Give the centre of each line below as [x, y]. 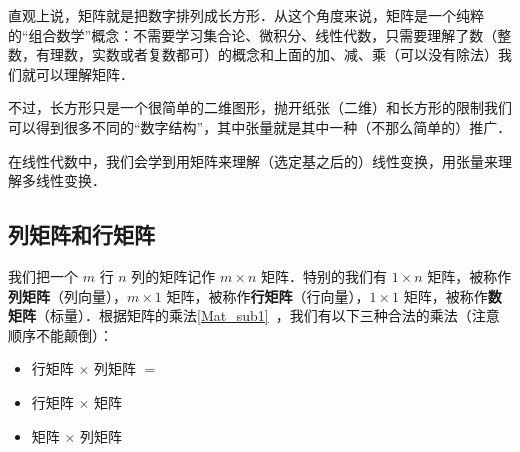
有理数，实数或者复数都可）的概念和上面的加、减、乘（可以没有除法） [266, 54]
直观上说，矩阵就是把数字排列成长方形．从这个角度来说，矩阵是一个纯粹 [246, 15]
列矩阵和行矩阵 [81, 234]
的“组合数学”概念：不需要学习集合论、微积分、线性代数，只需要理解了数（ [253, 34]
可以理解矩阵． [84, 73]
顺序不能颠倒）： [60, 334]
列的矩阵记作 [173, 275]
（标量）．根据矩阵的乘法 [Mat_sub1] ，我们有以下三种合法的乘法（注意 [268, 315]
